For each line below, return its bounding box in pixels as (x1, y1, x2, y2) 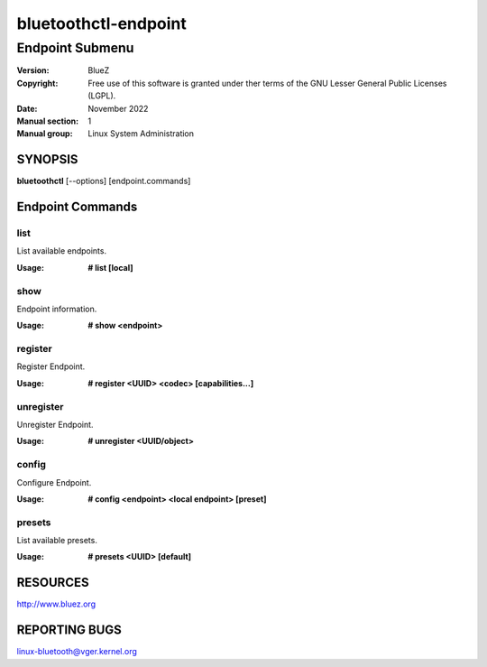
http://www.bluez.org (16, 598, 96, 609)
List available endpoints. (16, 245, 107, 256)
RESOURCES (16, 575, 89, 590)
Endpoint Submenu (16, 40, 134, 56)
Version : (16, 65, 50, 76)
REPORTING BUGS (16, 623, 122, 638)
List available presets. (16, 535, 98, 546)
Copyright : (16, 78, 59, 88)
